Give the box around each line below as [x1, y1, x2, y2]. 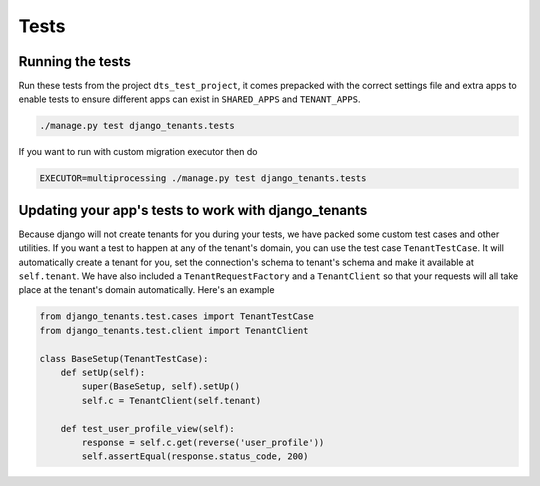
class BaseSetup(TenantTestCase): [39, 353, 209, 364]
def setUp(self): [60, 367, 146, 379]
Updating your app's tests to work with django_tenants [18, 201, 368, 219]
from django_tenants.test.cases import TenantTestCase [39, 311, 314, 322]
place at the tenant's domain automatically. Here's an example [18, 284, 275, 296]
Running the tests [18, 53, 132, 70]
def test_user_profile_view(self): [60, 423, 235, 434]
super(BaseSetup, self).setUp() [81, 381, 240, 392]
